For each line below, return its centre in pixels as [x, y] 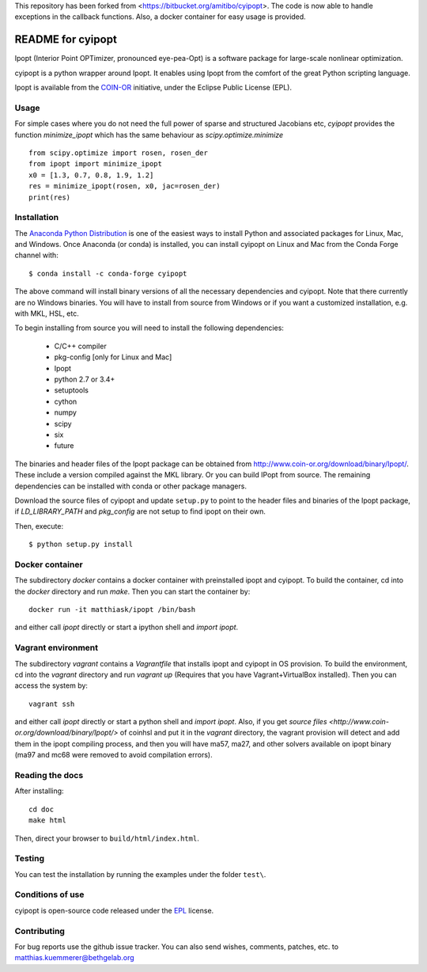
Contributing [40, 931]
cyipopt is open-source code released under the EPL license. [114, 910]
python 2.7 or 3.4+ [85, 379]
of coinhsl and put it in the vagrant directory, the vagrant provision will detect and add [260, 733]
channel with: [36, 255]
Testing [30, 859]
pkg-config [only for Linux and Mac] [113, 357]
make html [47, 820]
